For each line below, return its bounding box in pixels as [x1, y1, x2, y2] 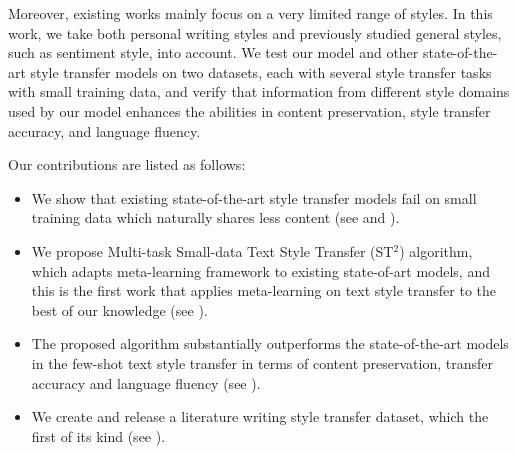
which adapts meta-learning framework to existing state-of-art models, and [31, 260, 490, 281]
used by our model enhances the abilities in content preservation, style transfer [8, 100, 491, 121]
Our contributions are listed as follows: [8, 154, 246, 175]
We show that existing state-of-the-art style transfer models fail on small [31, 187, 477, 208]
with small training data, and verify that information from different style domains [8, 81, 510, 102]
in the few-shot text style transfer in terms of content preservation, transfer [31, 352, 493, 373]
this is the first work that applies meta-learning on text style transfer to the [31, 280, 496, 301]
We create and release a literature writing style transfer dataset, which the [31, 406, 489, 427]
